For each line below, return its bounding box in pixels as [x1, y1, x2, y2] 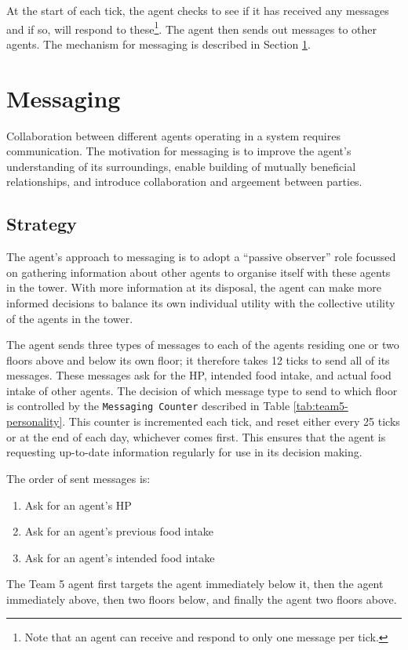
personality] [6, 413, 63, 430]
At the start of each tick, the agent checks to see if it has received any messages [6, 2, 389, 18]
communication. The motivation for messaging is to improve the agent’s [6, 143, 352, 159]
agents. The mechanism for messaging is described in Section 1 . [6, 35, 311, 52]
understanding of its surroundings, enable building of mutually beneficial [6, 158, 356, 174]
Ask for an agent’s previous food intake [24, 523, 214, 539]
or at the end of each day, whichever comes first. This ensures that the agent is [6, 428, 386, 445]
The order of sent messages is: [6, 470, 151, 486]
